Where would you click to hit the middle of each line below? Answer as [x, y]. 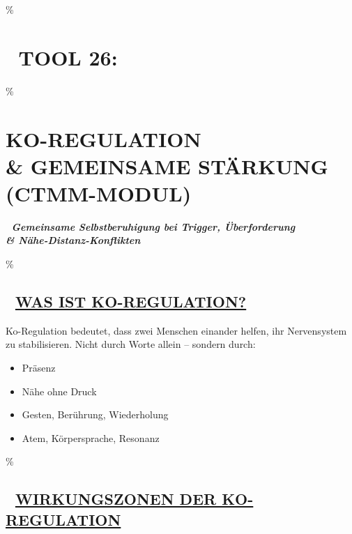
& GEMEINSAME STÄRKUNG [167, 166]
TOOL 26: [68, 57]
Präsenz [39, 367]
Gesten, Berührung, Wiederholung [95, 414]
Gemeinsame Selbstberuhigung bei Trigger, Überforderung [153, 226]
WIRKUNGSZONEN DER [116, 499]
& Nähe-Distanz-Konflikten [73, 240]
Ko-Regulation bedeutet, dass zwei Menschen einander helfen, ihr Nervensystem [176, 330]
